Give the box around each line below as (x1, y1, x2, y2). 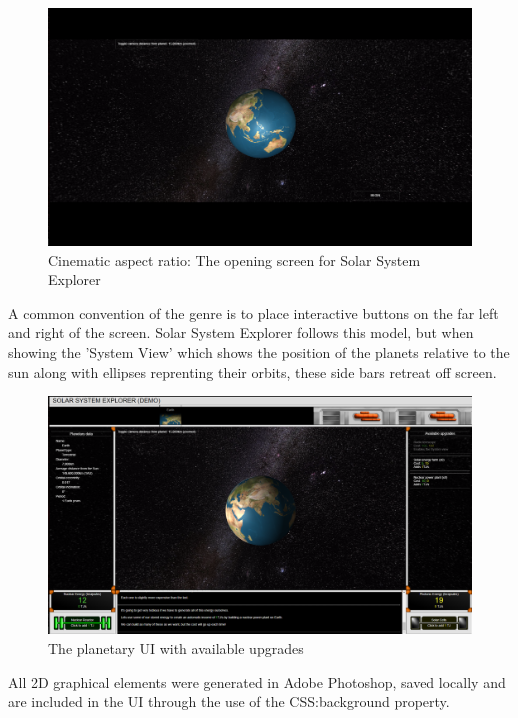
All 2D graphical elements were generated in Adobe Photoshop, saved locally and (8, 671, 506, 692)
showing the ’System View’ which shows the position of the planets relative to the (8, 342, 510, 363)
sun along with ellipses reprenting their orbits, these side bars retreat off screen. (8, 361, 497, 382)
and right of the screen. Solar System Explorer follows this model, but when (8, 322, 474, 343)
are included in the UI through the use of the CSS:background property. (8, 691, 450, 712)
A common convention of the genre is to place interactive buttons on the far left (8, 302, 499, 323)
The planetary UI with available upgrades (48, 637, 304, 658)
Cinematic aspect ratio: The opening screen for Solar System (48, 249, 421, 270)
